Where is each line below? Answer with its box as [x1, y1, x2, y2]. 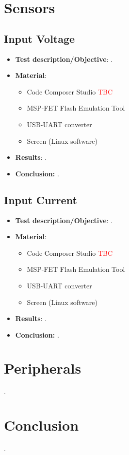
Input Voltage [4, 31, 75, 46]
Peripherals [4, 358, 81, 378]
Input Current [4, 192, 77, 207]
